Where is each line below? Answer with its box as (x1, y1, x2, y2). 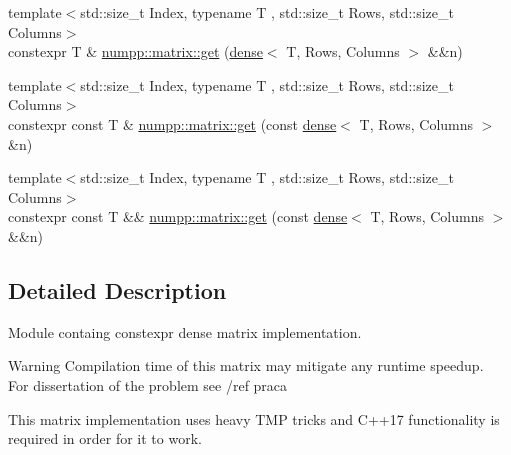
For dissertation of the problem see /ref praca (8, 374, 288, 395)
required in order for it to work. (8, 428, 202, 449)
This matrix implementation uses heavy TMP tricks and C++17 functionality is (8, 408, 500, 429)
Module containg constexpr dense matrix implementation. (8, 321, 362, 342)
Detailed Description (8, 274, 227, 305)
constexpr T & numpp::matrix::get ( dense (8, 41, 263, 62)
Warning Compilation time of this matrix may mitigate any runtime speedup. (8, 355, 484, 376)
